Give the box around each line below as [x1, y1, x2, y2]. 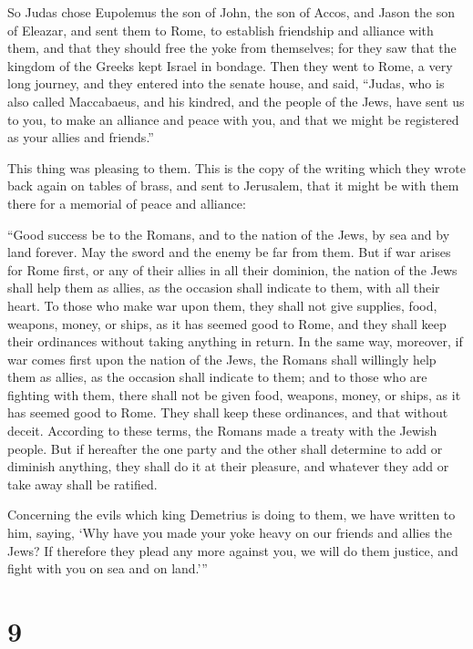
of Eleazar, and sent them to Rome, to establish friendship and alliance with [7, 20, 434, 39]
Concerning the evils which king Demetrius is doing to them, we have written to [7, 505, 456, 524]
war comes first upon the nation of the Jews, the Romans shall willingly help [7, 349, 437, 368]
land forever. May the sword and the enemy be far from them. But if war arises [7, 242, 451, 262]
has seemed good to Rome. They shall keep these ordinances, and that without [7, 403, 448, 422]
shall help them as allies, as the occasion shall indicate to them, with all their [7, 278, 440, 297]
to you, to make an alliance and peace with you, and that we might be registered [7, 109, 459, 129]
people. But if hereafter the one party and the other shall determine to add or [7, 438, 443, 458]
